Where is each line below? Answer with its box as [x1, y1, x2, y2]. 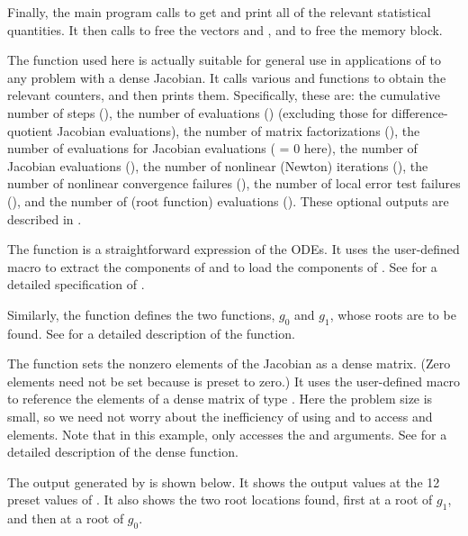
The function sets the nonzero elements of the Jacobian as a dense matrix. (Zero [7, 354, 451, 373]
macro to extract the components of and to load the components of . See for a [7, 257, 437, 276]
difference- [391, 103, 448, 122]
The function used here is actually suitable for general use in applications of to [7, 50, 441, 69]
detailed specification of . [7, 275, 145, 294]
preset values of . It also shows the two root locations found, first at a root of [7, 490, 433, 509]
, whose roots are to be [329, 304, 456, 323]
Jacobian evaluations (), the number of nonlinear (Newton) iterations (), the [7, 156, 428, 175]
